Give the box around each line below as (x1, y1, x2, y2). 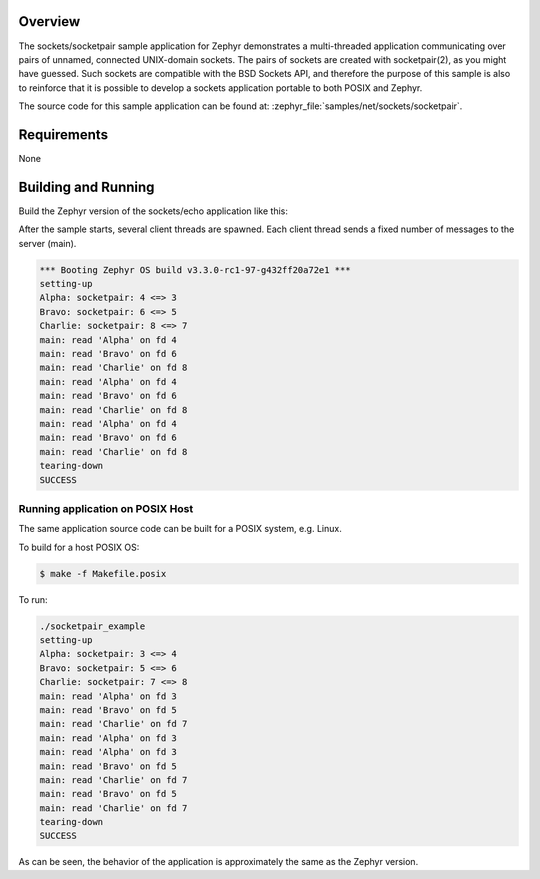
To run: (18, 593, 49, 605)
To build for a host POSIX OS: (18, 541, 140, 553)
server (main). (18, 237, 77, 249)
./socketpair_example (39, 620, 146, 632)
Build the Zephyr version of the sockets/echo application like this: (18, 205, 289, 217)
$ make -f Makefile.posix (39, 568, 167, 579)
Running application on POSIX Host (18, 501, 194, 515)
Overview (18, 13, 81, 30)
